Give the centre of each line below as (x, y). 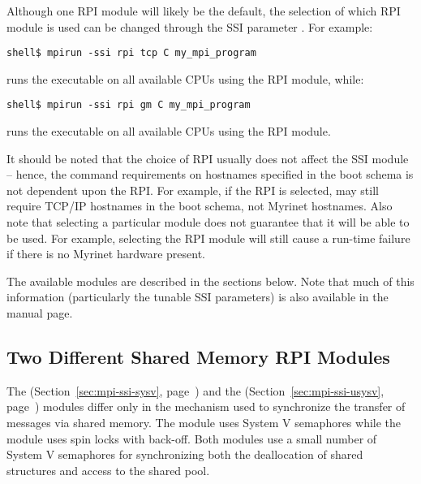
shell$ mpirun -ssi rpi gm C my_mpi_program (129, 105)
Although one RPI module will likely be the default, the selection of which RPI (204, 11)
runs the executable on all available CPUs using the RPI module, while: (185, 78)
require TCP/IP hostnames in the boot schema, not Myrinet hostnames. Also (200, 206)
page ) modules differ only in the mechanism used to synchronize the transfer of (206, 406)
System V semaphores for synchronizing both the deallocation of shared (185, 454)
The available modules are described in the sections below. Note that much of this (210, 281)
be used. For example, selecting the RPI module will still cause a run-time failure (208, 238)
